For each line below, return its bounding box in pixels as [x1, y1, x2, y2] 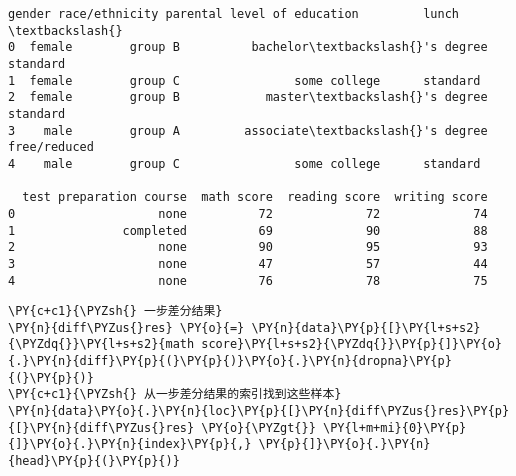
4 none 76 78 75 [8, 273, 488, 288]
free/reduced [8, 140, 94, 155]
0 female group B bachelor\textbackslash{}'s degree [8, 40, 488, 55]
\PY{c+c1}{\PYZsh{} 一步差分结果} [8, 304, 223, 319]
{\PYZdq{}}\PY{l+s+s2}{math [8, 337, 195, 352]
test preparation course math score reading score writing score [22, 190, 488, 205]
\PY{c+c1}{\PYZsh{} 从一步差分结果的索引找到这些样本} [8, 387, 342, 402]
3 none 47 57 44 [8, 256, 488, 271]
